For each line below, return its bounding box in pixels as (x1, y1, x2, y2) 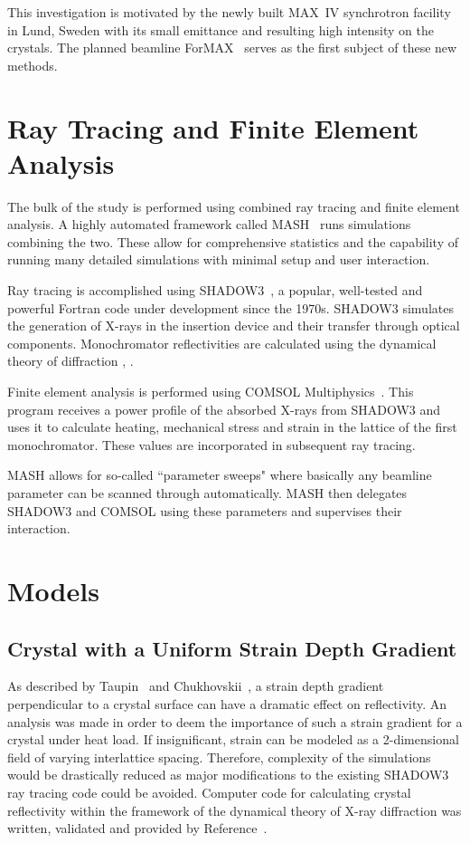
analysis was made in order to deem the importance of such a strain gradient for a (7, 712, 463, 731)
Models (7, 571, 99, 608)
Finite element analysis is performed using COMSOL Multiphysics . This (7, 382, 414, 401)
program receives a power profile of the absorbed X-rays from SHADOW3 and (7, 399, 441, 418)
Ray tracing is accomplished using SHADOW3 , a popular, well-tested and (7, 281, 423, 300)
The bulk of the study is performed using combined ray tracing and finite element (7, 196, 460, 216)
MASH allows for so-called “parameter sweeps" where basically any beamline (7, 465, 432, 484)
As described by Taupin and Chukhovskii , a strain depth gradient (7, 676, 384, 695)
